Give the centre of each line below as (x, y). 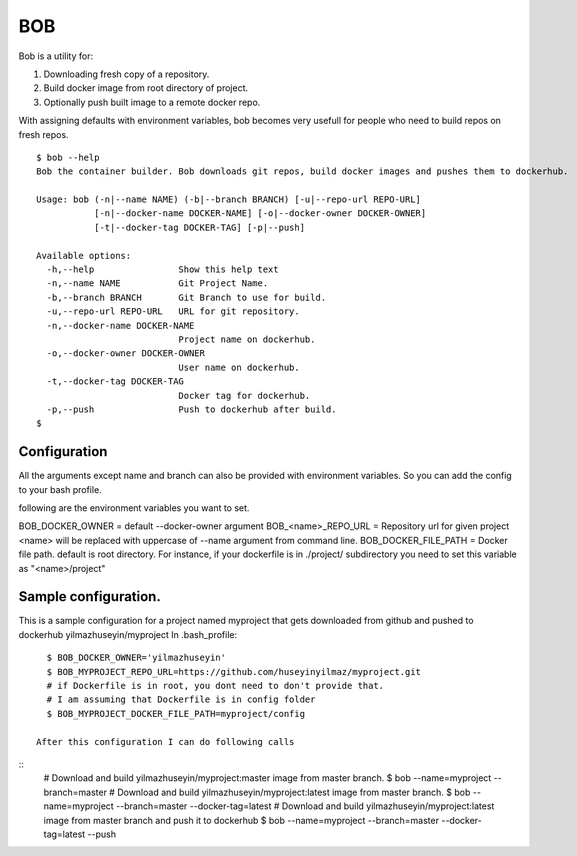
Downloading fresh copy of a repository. (126, 74)
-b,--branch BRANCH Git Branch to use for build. (186, 297)
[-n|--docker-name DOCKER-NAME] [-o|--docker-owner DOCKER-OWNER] (260, 213)
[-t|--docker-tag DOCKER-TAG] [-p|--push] (199, 227)
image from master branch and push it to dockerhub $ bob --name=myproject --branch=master (241, 820)
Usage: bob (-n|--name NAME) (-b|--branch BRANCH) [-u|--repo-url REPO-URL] (229, 199)
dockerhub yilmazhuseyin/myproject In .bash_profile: (128, 634)
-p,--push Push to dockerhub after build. (191, 409)
